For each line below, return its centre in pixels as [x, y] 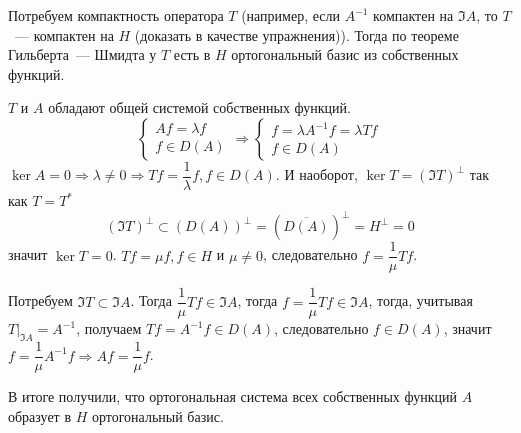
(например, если [290, 15]
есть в [192, 54]
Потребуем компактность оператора [116, 15]
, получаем [109, 328]
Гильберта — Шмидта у [82, 54]
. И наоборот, [316, 174]
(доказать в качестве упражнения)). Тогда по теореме [296, 34]
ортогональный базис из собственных [345, 54]
